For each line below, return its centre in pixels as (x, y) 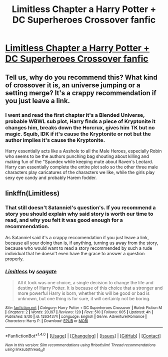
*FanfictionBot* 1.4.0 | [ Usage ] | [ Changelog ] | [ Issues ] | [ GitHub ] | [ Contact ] (83, 335)
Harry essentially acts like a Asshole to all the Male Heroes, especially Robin (83, 151)
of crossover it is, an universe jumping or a (73, 85)
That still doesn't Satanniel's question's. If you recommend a (80, 208)
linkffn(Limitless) (32, 193)
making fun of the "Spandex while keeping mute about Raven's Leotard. (79, 161)
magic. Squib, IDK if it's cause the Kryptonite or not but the (78, 134)
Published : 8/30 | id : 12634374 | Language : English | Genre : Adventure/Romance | (76, 316)
